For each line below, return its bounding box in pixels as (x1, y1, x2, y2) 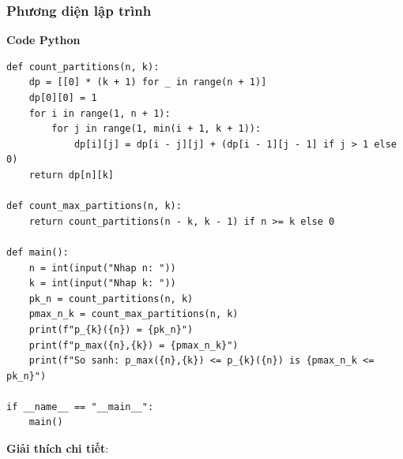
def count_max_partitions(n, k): (6, 200, 182, 212)
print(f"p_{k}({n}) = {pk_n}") (28, 323, 194, 335)
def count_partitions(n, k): (6, 61, 160, 73)
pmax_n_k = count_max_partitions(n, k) (28, 308, 239, 320)
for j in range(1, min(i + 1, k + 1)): (51, 123, 262, 135)
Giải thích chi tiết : (6, 440, 109, 457)
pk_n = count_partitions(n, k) (28, 293, 194, 304)
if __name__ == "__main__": (6, 401, 154, 412)
